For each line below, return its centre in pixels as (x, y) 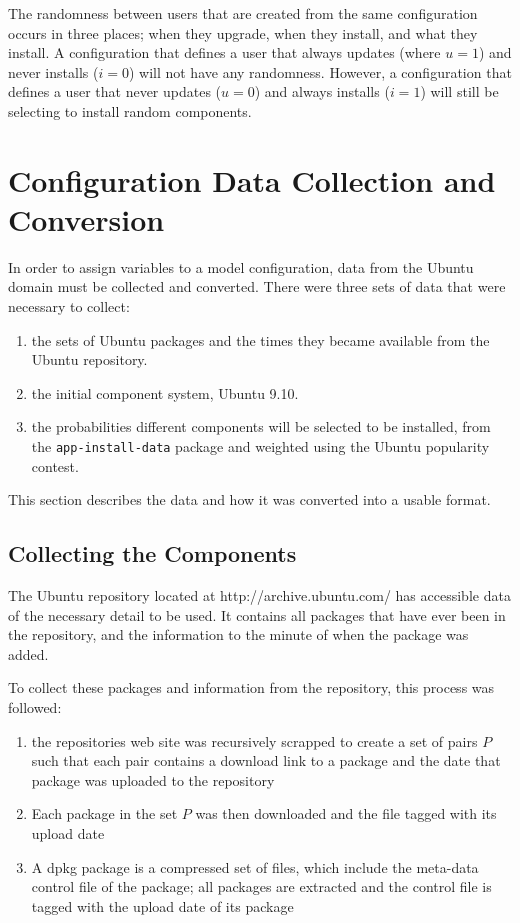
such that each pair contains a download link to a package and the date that (266, 760)
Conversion (86, 218)
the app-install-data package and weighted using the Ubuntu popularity (260, 446)
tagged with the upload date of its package (162, 905)
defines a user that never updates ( (115, 91)
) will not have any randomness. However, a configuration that (320, 71)
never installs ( (53, 71)
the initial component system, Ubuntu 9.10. (165, 392)
